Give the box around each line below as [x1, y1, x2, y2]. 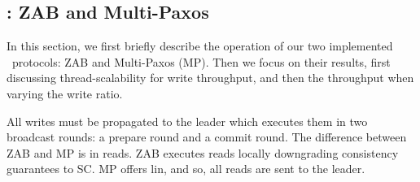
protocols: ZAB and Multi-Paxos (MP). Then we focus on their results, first [11, 53, 391, 70]
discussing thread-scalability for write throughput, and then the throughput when [7, 69, 414, 86]
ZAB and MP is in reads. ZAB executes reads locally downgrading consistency [7, 144, 399, 161]
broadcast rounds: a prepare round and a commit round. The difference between [7, 128, 407, 145]
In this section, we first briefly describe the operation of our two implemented [7, 37, 393, 54]
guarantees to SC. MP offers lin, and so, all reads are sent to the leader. [7, 160, 365, 177]
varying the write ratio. [7, 84, 123, 102]
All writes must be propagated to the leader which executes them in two [7, 112, 368, 129]
